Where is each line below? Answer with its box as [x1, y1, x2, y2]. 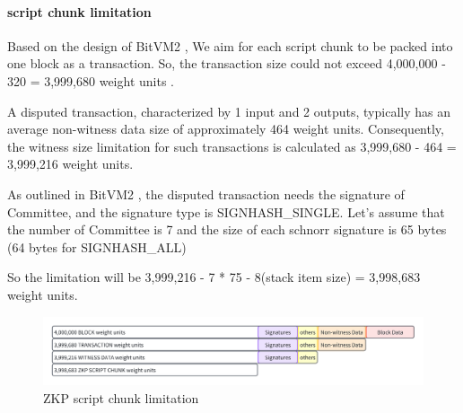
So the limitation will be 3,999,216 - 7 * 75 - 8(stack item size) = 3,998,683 [7, 268, 421, 286]
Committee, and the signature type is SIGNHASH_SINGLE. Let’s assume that [7, 202, 445, 221]
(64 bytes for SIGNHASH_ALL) [7, 237, 187, 256]
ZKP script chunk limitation [43, 388, 199, 407]
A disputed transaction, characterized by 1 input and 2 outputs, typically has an [7, 101, 450, 120]
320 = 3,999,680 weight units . [7, 71, 174, 90]
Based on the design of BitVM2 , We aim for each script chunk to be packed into [7, 36, 453, 55]
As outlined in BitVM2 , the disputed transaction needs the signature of [7, 184, 405, 203]
